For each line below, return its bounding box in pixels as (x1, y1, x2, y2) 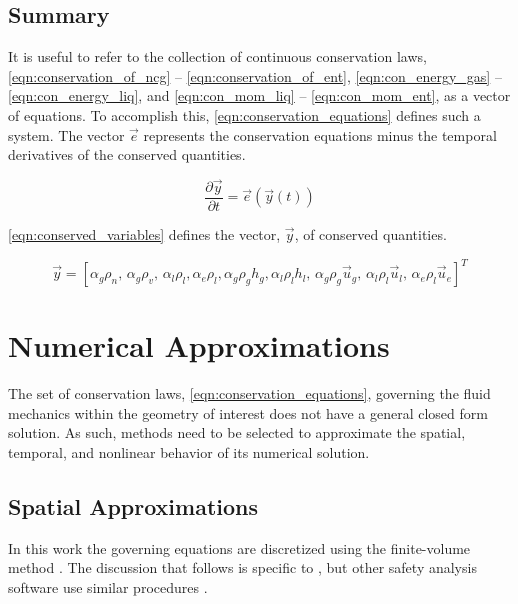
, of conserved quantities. (294, 224, 447, 245)
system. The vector (8, 124, 125, 145)
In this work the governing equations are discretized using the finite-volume (8, 537, 471, 558)
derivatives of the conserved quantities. (8, 144, 246, 165)
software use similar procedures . (8, 577, 208, 598)
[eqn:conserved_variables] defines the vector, (8, 224, 281, 245)
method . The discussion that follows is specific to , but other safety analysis (8, 557, 477, 578)
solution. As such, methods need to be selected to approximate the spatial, (8, 422, 466, 443)
